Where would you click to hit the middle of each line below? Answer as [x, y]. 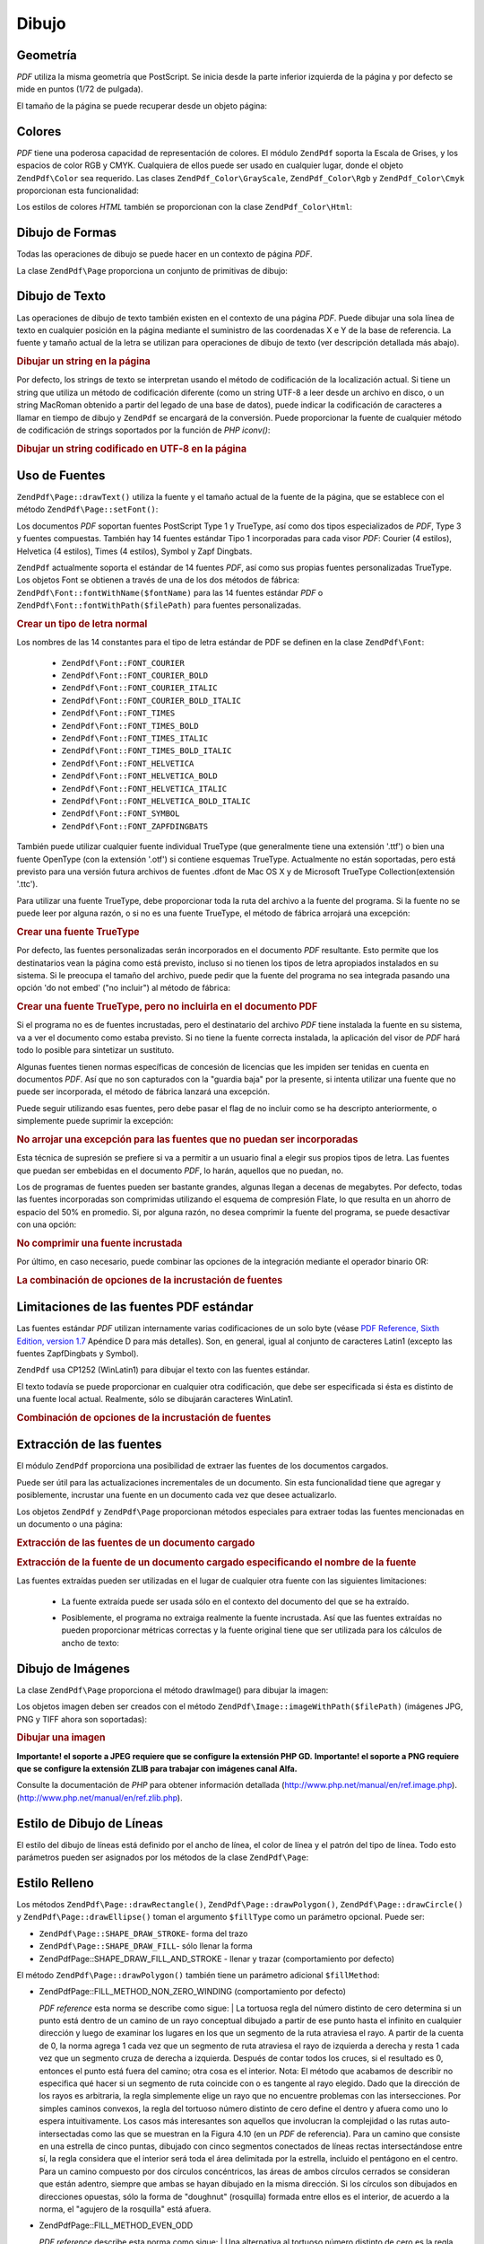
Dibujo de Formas [66, 233]
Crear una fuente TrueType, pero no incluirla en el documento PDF [167, 1007]
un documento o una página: [69, 1524]
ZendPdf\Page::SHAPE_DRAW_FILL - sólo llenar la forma [146, 1946]
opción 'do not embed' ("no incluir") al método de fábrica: [123, 988]
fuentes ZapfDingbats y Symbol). [78, 1354]
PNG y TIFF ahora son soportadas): [82, 1719]
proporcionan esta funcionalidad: [78, 190]
